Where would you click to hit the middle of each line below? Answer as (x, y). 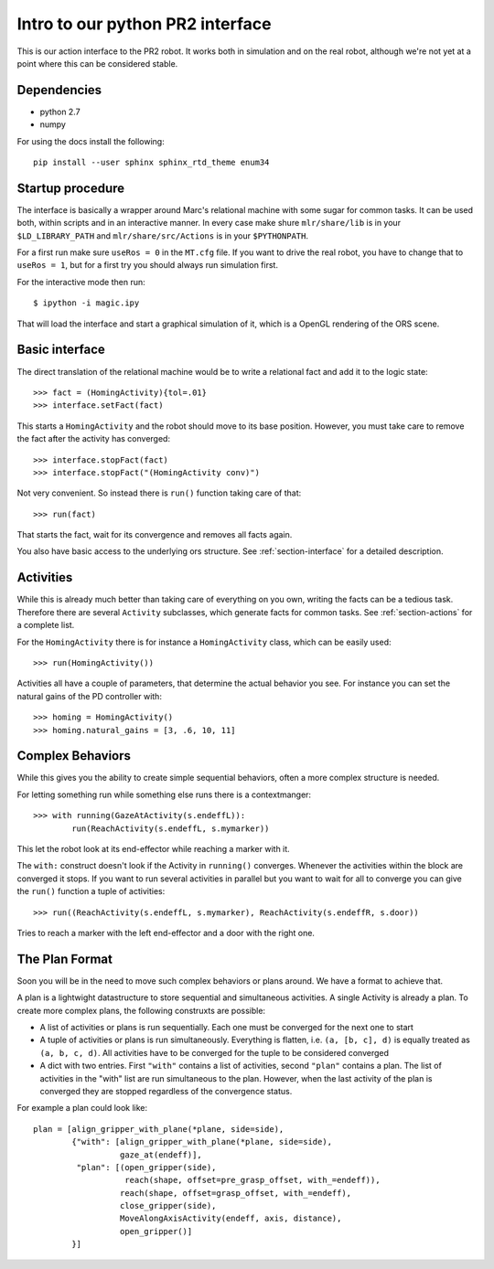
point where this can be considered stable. (97, 63)
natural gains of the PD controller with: (89, 696)
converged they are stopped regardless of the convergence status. (166, 1091)
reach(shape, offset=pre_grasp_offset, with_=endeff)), (252, 1180)
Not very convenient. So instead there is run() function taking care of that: (159, 493)
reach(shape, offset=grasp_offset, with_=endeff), (236, 1193)
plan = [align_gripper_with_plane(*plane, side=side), (159, 1129)
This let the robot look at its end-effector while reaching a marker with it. (153, 848)
